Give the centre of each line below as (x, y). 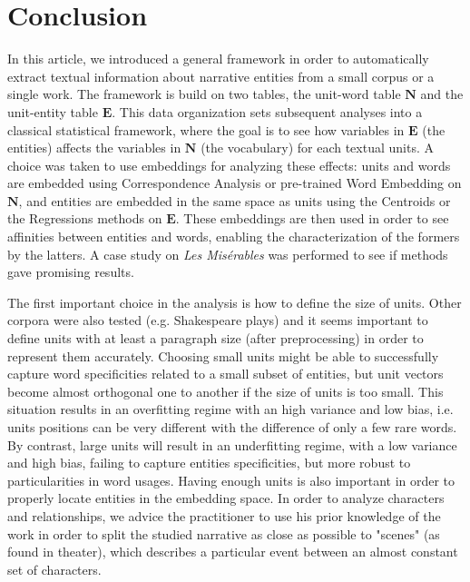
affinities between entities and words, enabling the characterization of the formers (234, 237)
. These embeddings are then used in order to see (312, 218)
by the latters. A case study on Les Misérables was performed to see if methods (228, 254)
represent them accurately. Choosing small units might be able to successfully (223, 355)
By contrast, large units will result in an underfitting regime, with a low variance (232, 444)
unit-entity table (53, 111)
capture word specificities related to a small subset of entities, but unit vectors (225, 374)
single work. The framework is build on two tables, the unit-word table (204, 94)
